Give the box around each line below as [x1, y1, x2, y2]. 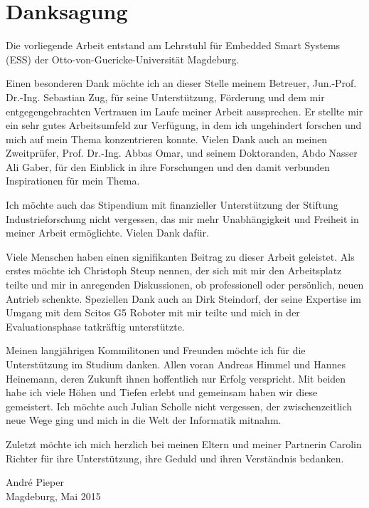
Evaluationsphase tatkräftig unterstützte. [6, 318, 185, 333]
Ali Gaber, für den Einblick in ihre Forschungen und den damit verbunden [6, 159, 330, 174]
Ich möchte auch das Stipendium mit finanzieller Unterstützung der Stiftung [6, 197, 338, 212]
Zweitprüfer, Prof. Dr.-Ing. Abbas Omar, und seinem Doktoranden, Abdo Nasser [6, 145, 358, 160]
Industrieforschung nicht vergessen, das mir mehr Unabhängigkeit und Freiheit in [6, 211, 359, 226]
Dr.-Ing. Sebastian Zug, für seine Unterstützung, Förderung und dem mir [6, 89, 325, 104]
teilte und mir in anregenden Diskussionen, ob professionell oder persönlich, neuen [6, 277, 364, 292]
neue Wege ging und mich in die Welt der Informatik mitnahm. [6, 413, 282, 427]
